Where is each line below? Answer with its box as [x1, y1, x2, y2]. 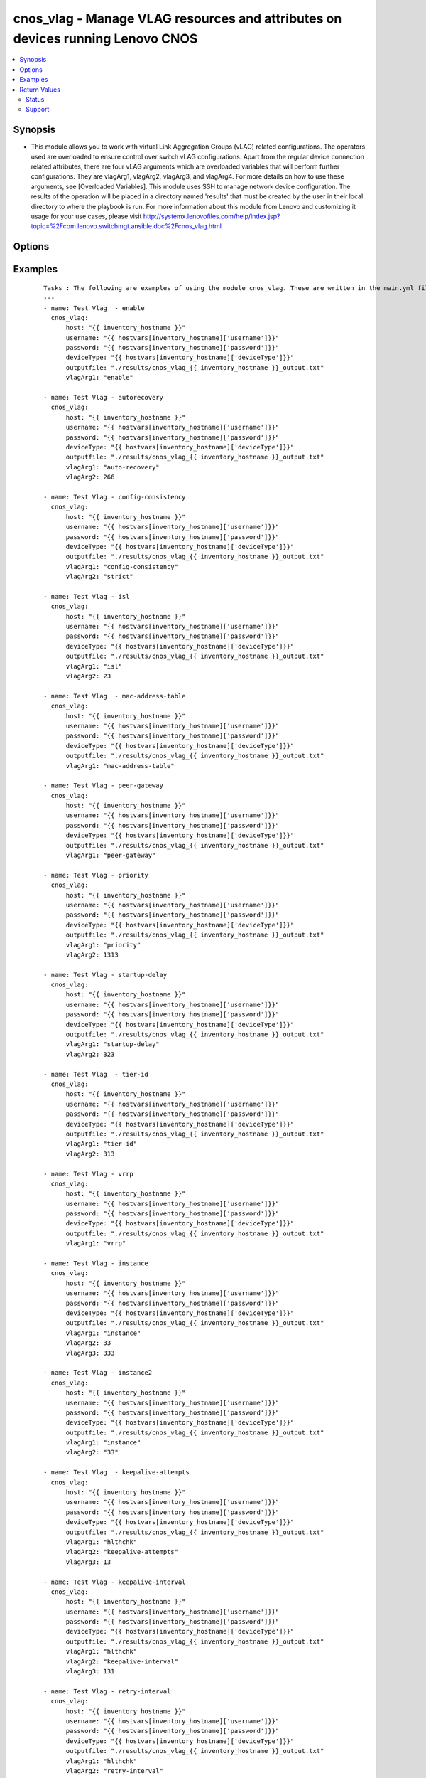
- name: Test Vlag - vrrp [43, 1170, 134, 1178]
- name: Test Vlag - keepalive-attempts [43, 1469, 190, 1476]
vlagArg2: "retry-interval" [65, 1767, 163, 1774]
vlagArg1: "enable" [65, 373, 134, 382]
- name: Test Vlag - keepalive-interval [43, 1577, 186, 1586]
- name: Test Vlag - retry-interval [43, 1687, 171, 1696]
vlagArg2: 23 [65, 672, 111, 680]
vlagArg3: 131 [65, 1668, 115, 1676]
